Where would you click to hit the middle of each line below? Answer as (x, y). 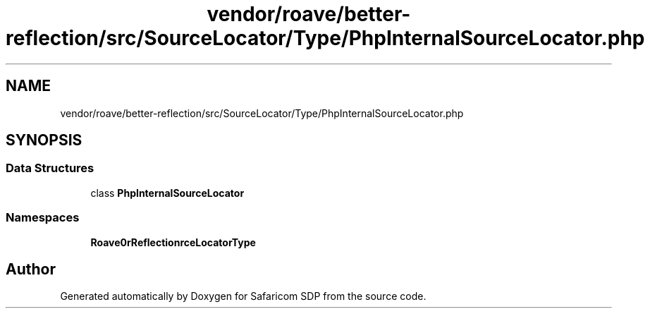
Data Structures (50, 168)
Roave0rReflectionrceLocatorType (173, 242)
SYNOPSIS (44, 140)
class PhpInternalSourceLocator (167, 193)
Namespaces (43, 218)
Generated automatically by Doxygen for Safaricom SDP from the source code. (243, 296)
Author (31, 269)
